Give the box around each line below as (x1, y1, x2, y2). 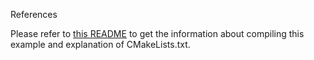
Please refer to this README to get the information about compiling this (10, 28, 305, 39)
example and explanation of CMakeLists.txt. (10, 39, 191, 50)
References (10, 9, 58, 20)
